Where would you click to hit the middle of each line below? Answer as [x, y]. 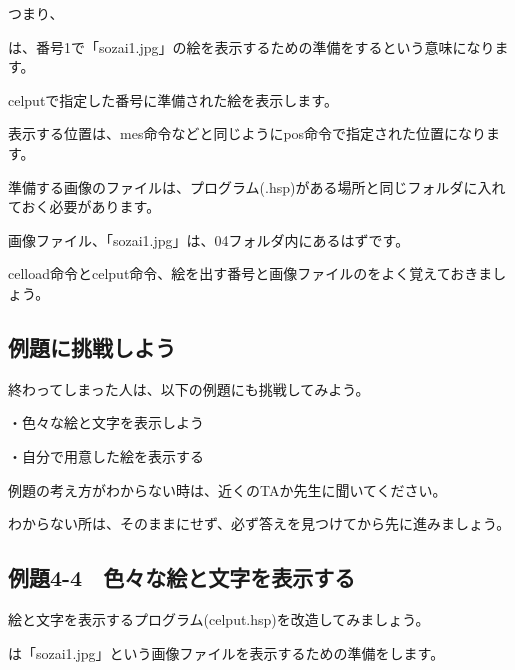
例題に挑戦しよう [92, 346]
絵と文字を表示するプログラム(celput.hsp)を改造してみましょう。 [219, 618]
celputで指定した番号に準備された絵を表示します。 [173, 99]
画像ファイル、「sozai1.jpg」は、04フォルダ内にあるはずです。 [209, 239]
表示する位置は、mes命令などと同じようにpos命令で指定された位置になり [247, 133]
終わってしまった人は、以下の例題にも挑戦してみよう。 [189, 388]
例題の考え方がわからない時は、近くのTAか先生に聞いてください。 [227, 489]
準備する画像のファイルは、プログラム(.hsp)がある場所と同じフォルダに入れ [257, 186]
